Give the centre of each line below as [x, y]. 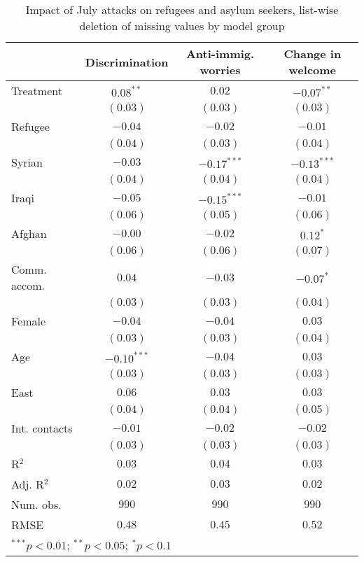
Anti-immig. [220, 54]
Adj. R [28, 484]
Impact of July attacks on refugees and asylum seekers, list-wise [182, 9]
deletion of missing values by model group [182, 26]
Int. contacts [42, 428]
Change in [313, 54]
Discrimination [127, 62]
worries [220, 70]
